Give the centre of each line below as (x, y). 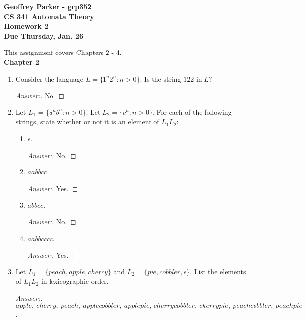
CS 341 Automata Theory (49, 16)
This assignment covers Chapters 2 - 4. (63, 52)
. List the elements (218, 271)
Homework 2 (26, 26)
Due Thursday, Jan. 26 (44, 35)
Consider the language (50, 79)
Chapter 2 (22, 62)
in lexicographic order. (75, 281)
